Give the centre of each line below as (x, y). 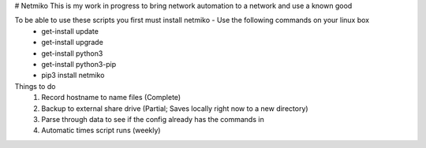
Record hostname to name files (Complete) (111, 98)
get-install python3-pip (79, 64)
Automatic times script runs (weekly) (101, 131)
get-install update (70, 31)
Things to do (35, 86)
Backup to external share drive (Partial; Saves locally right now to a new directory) (175, 108)
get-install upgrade (73, 43)
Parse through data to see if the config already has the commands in (153, 119)
